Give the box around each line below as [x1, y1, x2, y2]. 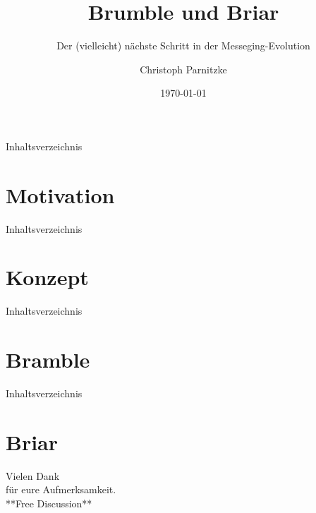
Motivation [6, 180, 115, 209]
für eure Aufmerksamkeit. [6, 482, 116, 497]
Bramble [6, 345, 90, 374]
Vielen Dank [6, 468, 60, 483]
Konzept [6, 262, 89, 291]
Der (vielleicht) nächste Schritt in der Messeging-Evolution [56, 38, 310, 53]
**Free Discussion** [6, 495, 92, 510]
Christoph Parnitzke [140, 61, 227, 76]
